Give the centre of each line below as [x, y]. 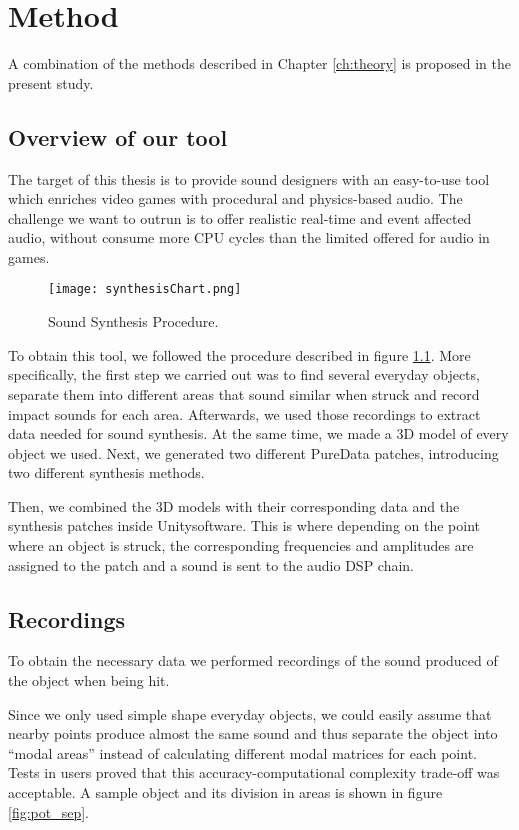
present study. [51, 82]
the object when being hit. [89, 680]
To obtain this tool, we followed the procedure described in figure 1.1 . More [239, 354]
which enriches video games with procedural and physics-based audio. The [235, 198]
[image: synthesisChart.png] [145, 289]
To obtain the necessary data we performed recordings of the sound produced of [253, 660]
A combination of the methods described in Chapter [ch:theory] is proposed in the [259, 63]
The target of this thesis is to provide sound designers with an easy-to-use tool [249, 178]
